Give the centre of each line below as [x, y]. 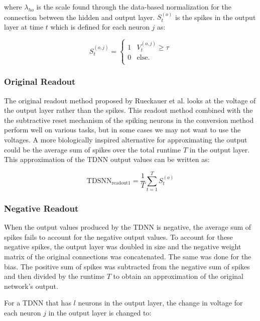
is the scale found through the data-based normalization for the [134, 7]
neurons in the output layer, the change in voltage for [160, 303]
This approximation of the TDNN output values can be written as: [107, 159]
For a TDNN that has [38, 303]
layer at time [24, 27]
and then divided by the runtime [54, 276]
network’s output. [31, 286]
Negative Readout [41, 208]
